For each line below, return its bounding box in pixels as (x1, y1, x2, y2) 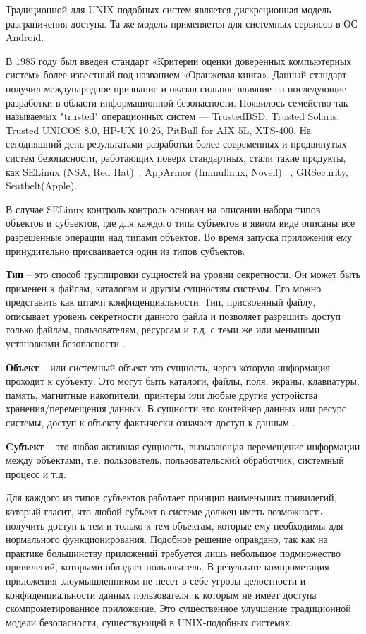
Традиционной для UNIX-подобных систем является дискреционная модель (6, 2, 331, 16)
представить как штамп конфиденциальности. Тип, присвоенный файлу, (6, 294, 316, 309)
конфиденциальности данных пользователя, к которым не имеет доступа (6, 587, 317, 602)
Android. (6, 30, 44, 44)
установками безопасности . (6, 336, 126, 351)
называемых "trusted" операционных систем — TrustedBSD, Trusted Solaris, (6, 109, 340, 124)
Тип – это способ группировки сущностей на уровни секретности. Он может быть (6, 267, 360, 282)
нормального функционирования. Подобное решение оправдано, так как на (6, 532, 328, 546)
